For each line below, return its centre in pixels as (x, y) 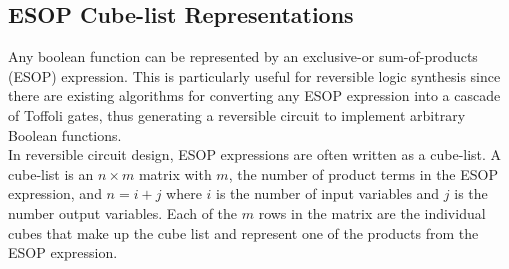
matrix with (175, 173)
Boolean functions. (65, 134)
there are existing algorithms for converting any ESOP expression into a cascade (254, 95)
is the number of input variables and (328, 193)
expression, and (55, 193)
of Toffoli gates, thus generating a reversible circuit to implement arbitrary (237, 114)
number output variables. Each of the (123, 212)
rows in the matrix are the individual (372, 212)
